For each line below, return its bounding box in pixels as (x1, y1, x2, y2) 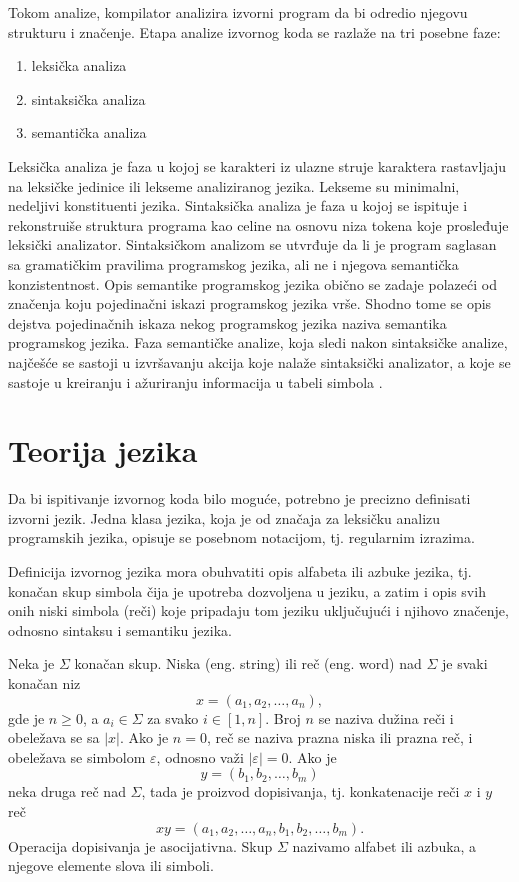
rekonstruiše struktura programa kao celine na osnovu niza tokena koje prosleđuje (8, 214, 509, 235)
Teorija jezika (8, 430, 198, 471)
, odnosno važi (156, 746, 244, 767)
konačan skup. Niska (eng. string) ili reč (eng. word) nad (74, 653, 422, 674)
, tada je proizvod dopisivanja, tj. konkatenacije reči (141, 781, 460, 802)
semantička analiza (31, 122, 147, 143)
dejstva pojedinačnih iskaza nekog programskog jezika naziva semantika (8, 312, 447, 333)
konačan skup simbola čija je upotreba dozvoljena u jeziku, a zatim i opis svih (8, 580, 486, 601)
